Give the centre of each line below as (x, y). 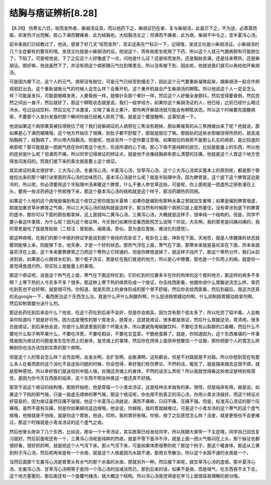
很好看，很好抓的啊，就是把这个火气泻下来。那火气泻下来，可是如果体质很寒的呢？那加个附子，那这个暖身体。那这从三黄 (134, 446)
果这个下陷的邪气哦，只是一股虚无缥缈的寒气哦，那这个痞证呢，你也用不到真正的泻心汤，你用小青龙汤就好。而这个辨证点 (134, 394)
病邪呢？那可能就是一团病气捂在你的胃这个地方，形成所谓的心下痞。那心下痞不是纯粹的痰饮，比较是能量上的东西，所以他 (134, 147)
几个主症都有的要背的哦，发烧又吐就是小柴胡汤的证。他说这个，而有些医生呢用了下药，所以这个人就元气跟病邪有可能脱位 (134, 51)
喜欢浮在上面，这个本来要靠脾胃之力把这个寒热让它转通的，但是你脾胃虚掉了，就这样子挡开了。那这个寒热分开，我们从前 (134, 252)
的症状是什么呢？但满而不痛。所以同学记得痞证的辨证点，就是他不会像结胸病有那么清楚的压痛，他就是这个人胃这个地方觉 (134, 154)
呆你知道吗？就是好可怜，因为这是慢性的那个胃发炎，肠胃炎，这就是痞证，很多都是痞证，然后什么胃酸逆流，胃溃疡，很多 (134, 319)
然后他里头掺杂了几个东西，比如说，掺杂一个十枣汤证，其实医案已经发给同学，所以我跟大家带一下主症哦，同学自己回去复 (134, 431)
